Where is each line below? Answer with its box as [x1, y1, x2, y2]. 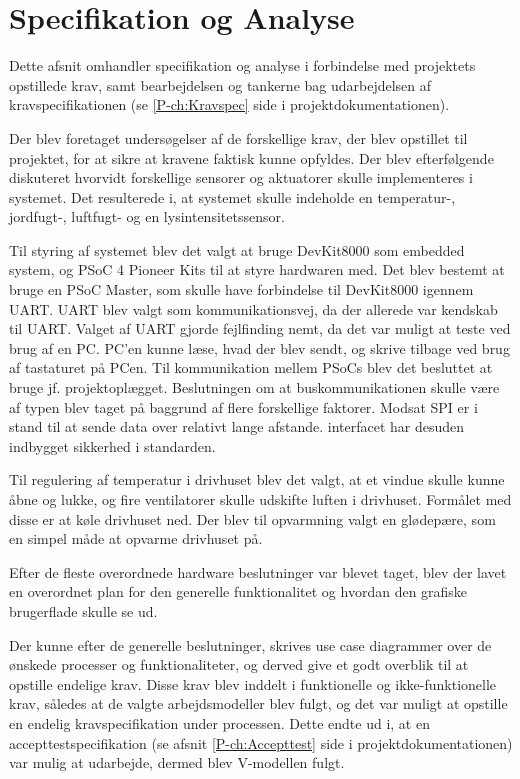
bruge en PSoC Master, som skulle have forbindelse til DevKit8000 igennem [9, 279, 474, 300]
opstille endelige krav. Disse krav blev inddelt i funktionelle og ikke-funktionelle [9, 673, 497, 694]
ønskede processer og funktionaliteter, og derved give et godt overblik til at [9, 654, 469, 675]
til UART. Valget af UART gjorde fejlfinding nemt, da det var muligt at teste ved [9, 318, 511, 339]
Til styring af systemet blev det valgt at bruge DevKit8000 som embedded [9, 239, 465, 260]
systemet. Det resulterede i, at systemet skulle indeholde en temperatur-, [9, 186, 456, 207]
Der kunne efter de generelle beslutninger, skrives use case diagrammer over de [9, 634, 492, 655]
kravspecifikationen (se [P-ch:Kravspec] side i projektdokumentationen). [9, 94, 450, 115]
